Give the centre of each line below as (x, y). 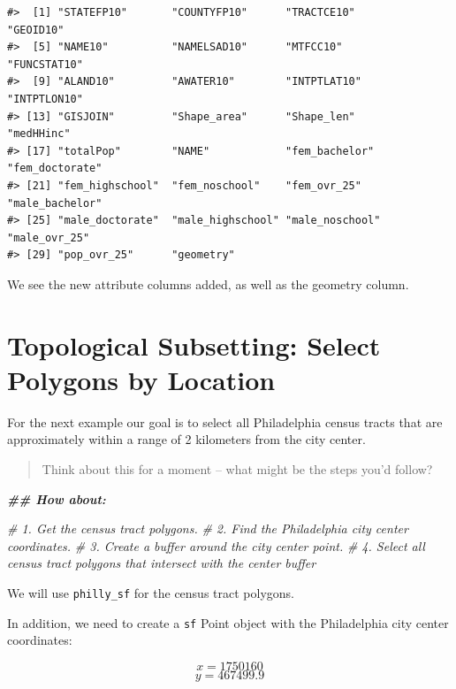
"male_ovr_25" (49, 237)
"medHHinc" (39, 134)
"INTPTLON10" (45, 99)
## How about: (57, 498)
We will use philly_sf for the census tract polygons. (151, 592)
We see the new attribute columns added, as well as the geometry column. (208, 283)
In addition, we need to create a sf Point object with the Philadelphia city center (228, 622)
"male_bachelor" (55, 203)
